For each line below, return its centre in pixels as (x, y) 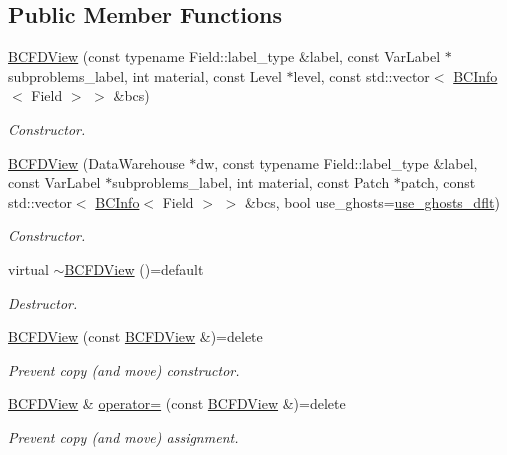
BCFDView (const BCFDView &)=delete (135, 336)
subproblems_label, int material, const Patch (251, 182)
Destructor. (43, 302)
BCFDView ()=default (134, 268)
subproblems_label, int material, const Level (145, 75)
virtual (28, 268)
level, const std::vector (361, 75)
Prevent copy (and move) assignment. (123, 436)
